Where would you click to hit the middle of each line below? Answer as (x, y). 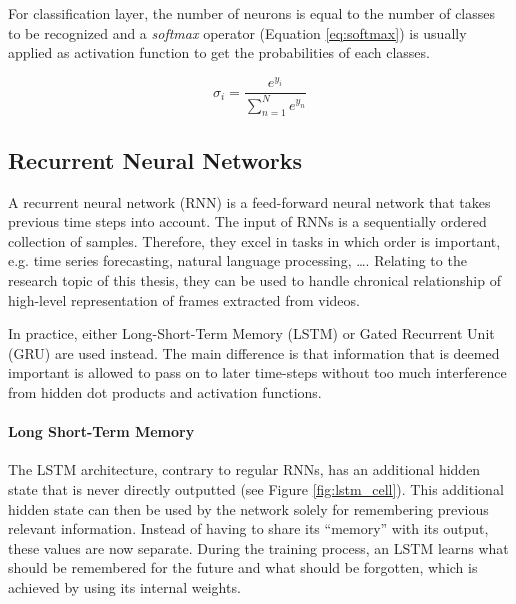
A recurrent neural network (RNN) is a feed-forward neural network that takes (249, 201)
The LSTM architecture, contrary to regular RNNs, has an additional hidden (244, 469)
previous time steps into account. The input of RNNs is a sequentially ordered (247, 221)
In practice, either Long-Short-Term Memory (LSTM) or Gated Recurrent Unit (251, 333)
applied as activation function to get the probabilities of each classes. (219, 52)
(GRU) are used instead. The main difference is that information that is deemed (254, 352)
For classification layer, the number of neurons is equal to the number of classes (252, 13)
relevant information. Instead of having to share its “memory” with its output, (248, 528)
